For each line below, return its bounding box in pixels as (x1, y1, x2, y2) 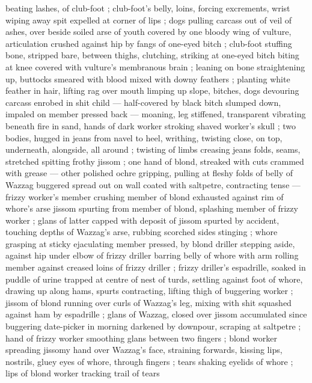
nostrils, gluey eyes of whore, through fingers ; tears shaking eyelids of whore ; (5, 355, 293, 367)
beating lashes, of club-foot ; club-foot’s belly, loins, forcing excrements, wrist (5, 2, 290, 14)
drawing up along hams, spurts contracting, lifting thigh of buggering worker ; (5, 284, 293, 297)
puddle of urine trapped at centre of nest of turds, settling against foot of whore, (5, 272, 303, 285)
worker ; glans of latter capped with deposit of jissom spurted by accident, (5, 213, 280, 226)
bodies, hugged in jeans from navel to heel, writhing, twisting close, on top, (5, 131, 283, 144)
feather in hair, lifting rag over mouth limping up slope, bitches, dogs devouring (5, 84, 299, 97)
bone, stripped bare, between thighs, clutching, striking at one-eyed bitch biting (5, 49, 299, 61)
